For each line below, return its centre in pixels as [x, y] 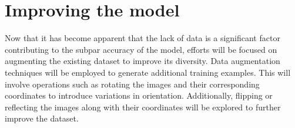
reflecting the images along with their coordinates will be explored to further [143, 107]
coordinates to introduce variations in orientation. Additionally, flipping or [139, 95]
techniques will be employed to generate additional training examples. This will [148, 72]
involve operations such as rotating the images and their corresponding [132, 84]
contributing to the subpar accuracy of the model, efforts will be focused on [141, 49]
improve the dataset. [42, 118]
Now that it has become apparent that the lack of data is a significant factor [143, 38]
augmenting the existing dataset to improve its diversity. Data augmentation [143, 61]
